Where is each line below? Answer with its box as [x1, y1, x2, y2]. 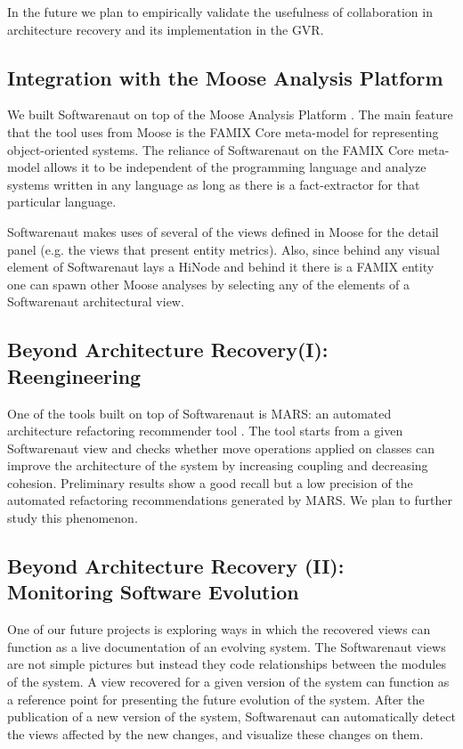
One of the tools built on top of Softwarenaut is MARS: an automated [7, 403, 392, 422]
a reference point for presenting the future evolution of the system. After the [7, 689, 425, 708]
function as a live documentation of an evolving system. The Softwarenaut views [7, 637, 446, 655]
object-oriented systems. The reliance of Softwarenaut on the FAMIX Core [7, 140, 414, 159]
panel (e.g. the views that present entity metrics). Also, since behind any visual [7, 240, 440, 258]
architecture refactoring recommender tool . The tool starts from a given [7, 421, 403, 440]
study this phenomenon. [7, 509, 138, 527]
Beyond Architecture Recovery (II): [7, 552, 345, 580]
